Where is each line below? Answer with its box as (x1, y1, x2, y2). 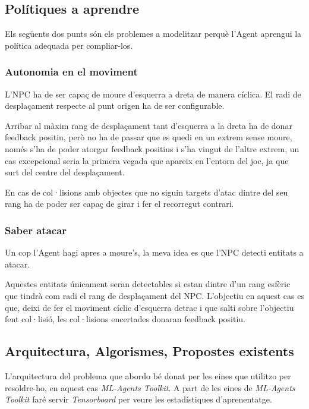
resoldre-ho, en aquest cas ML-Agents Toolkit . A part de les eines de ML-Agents (5, 381, 295, 394)
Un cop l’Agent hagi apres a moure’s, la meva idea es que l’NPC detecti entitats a (5, 246, 304, 259)
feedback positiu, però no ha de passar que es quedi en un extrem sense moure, (5, 131, 292, 143)
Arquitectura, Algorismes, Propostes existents (5, 342, 294, 360)
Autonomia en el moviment (5, 64, 138, 79)
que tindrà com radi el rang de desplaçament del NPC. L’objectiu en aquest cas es (5, 289, 304, 301)
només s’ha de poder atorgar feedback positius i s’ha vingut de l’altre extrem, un (5, 142, 299, 155)
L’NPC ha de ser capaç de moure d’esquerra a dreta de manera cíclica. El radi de (5, 87, 301, 100)
